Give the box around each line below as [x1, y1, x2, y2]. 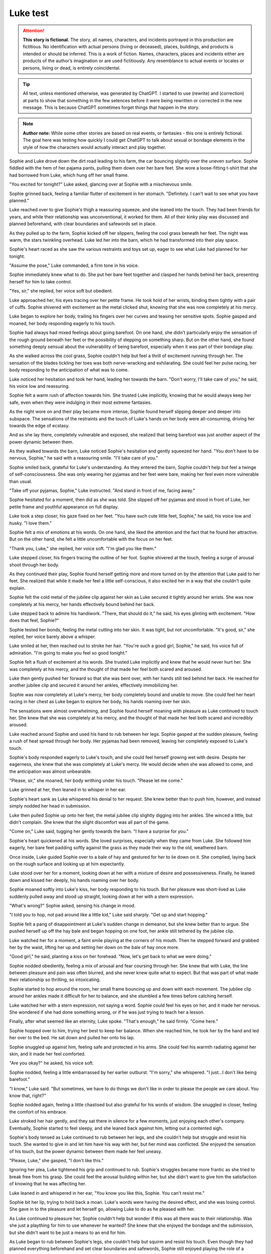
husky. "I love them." [9, 520, 52, 526]
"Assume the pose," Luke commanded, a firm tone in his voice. [9, 262, 139, 268]
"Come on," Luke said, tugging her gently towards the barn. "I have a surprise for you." [9, 828, 189, 835]
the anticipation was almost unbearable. [9, 768, 92, 774]
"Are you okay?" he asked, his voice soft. [9, 1060, 94, 1066]
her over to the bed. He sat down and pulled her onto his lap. [9, 1035, 135, 1041]
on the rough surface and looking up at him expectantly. [9, 861, 125, 867]
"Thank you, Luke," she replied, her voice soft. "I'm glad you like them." [9, 545, 157, 551]
